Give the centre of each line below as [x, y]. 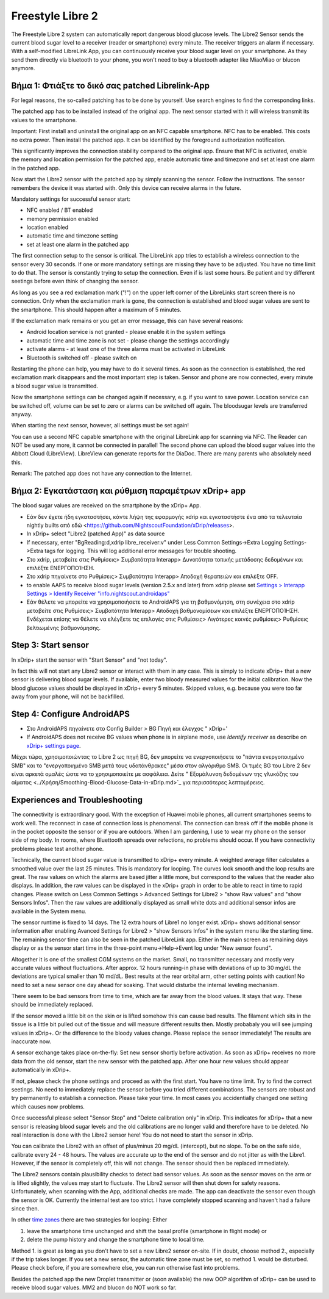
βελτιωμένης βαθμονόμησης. [63, 628]
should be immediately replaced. [52, 1005]
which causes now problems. [48, 1106]
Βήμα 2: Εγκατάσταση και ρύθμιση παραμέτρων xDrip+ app [129, 491]
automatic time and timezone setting [72, 236]
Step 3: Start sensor [50, 645]
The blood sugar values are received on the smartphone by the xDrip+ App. [106, 505]
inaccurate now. [31, 1041]
